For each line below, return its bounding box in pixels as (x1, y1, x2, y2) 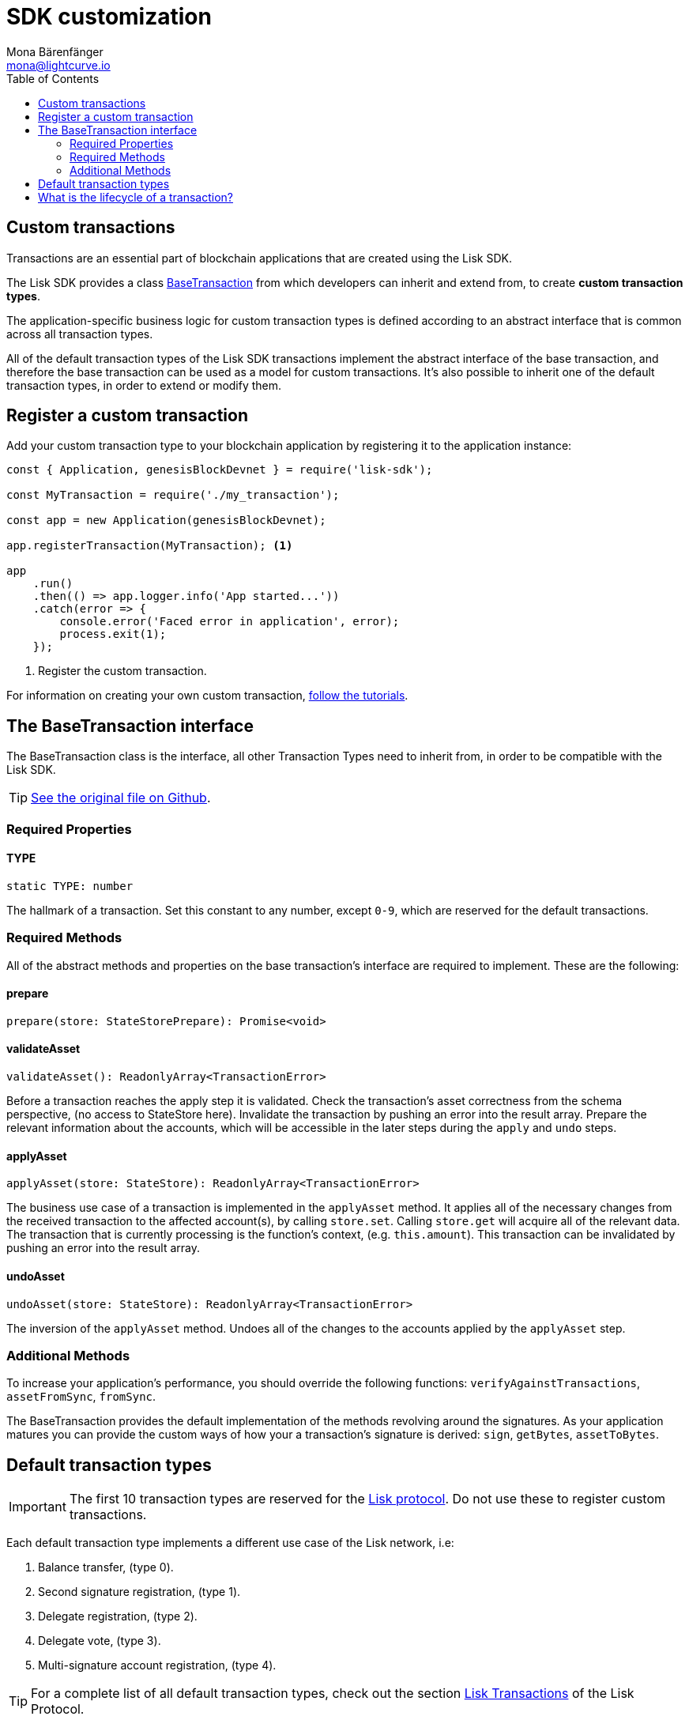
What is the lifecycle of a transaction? (38, 190, 233, 204)
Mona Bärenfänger (6, 44, 104, 58)
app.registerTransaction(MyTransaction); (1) (6, 539, 293, 553)
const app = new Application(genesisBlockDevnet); (6, 514, 326, 527)
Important (9, 1499, 66, 1515)
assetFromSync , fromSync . (6, 1390, 156, 1404)
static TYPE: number (6, 879, 134, 892)
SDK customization (6, 3, 212, 30)
